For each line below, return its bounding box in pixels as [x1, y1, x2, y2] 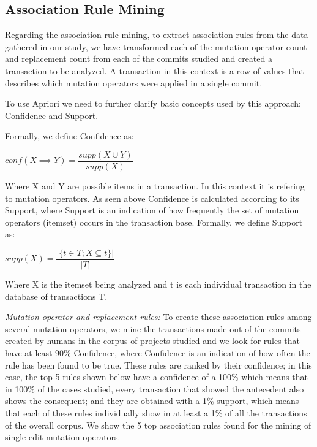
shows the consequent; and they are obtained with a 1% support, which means [5, 394, 299, 407]
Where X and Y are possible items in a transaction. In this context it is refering [5, 180, 305, 193]
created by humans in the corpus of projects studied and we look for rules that [5, 334, 300, 347]
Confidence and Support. [5, 109, 99, 121]
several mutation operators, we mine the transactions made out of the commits [5, 322, 301, 335]
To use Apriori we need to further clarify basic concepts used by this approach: [5, 97, 302, 110]
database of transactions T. [5, 289, 108, 302]
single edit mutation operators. [5, 430, 121, 443]
